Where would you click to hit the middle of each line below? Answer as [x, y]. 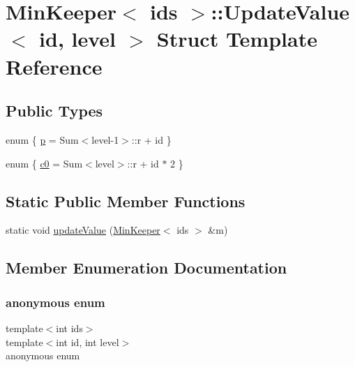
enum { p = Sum [42, 139]
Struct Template [237, 39]
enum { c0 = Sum [44, 163]
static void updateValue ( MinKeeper [83, 230]
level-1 [105, 139]
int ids [69, 328]
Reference [54, 66]
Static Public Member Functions [126, 201]
